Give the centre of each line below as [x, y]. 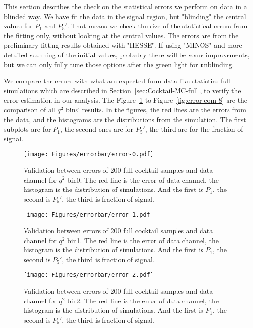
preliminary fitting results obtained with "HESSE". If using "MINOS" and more [123, 45]
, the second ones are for [97, 129]
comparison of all [30, 109]
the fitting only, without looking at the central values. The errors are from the [121, 35]
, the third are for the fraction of [194, 129]
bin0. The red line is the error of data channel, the [143, 179]
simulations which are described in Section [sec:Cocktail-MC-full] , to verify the [123, 90]
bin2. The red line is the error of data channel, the [143, 300]
